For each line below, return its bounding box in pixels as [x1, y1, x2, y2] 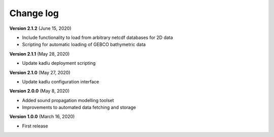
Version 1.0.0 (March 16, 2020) [9, 114, 75, 120]
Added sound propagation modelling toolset [22, 97, 114, 103]
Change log [9, 8, 59, 19]
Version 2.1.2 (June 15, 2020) [9, 25, 72, 31]
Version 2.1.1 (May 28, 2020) [9, 51, 70, 57]
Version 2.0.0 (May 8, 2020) [9, 88, 70, 94]
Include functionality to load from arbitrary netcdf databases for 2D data [22, 34, 174, 40]
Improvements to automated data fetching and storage [22, 104, 136, 111]
